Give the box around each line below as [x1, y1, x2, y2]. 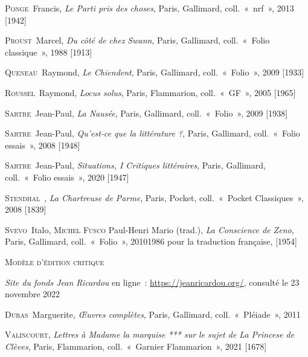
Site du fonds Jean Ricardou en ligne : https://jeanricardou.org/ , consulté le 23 [5, 275, 300, 288]
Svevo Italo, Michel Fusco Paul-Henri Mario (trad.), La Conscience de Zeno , [5, 223, 294, 236]
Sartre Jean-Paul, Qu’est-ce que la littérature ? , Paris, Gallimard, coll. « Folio [5, 127, 300, 140]
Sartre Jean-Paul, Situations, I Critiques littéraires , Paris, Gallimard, [5, 159, 266, 172]
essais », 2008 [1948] [5, 138, 80, 151]
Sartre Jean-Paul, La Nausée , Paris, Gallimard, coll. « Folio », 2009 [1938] [5, 106, 288, 119]
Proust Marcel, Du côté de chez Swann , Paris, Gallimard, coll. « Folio [5, 34, 270, 47]
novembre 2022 [5, 288, 60, 300]
